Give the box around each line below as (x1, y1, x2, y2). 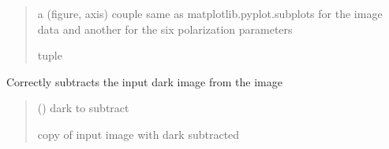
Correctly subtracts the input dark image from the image (6, 73, 282, 89)
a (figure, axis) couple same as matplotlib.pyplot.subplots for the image (37, 5, 383, 21)
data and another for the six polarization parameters (37, 20, 293, 37)
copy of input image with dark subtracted (37, 125, 240, 142)
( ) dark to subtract (37, 100, 129, 116)
